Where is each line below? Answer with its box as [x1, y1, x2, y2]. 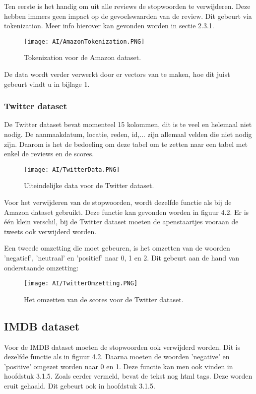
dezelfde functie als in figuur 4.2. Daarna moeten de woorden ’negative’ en [4, 351, 230, 362]
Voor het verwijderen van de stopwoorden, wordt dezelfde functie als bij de [4, 197, 232, 207]
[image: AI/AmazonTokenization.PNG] [24, 38, 145, 45]
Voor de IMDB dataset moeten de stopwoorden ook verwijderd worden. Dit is [4, 341, 241, 352]
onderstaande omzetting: [4, 262, 79, 272]
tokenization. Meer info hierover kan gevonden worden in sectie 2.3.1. [4, 20, 214, 31]
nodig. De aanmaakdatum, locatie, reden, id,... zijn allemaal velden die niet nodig [4, 129, 252, 139]
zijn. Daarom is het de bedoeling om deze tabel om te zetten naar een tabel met [4, 138, 248, 149]
